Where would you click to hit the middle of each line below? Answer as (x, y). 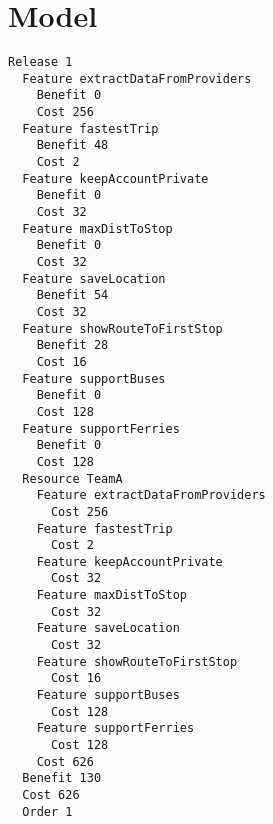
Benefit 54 (72, 295)
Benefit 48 (72, 145)
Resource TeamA (72, 478)
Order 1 (47, 811)
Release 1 (40, 62)
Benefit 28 (72, 345)
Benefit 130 (62, 778)
